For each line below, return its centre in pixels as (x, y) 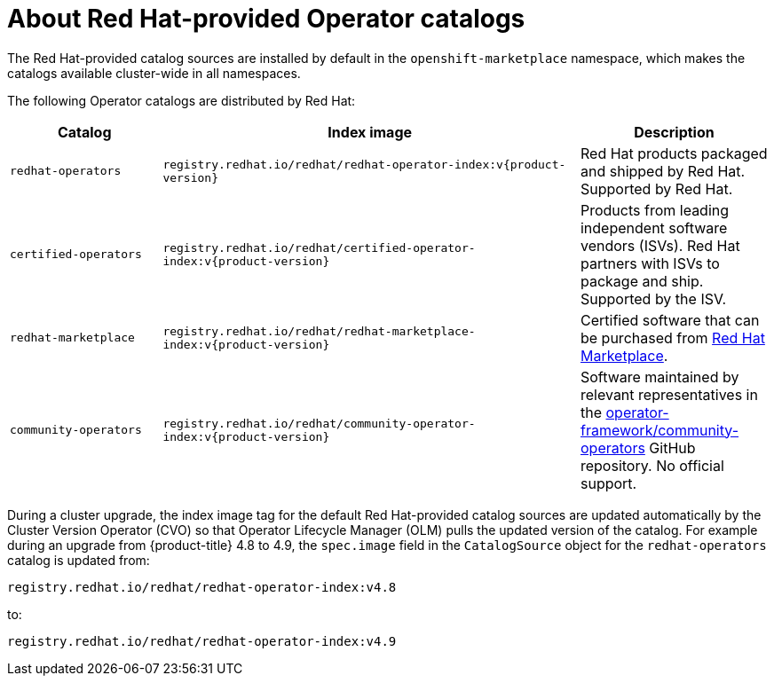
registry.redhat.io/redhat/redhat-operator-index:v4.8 (202, 587)
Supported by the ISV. (653, 298)
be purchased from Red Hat (672, 338)
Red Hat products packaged (674, 153)
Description (674, 132)
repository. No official (652, 465)
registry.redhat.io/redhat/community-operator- (319, 423)
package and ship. (642, 281)
